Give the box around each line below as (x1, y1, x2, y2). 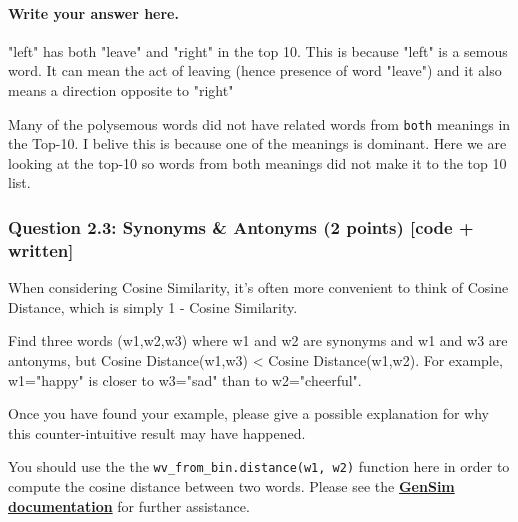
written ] (8, 237, 74, 262)
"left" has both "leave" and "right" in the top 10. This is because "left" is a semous (8, 40, 508, 61)
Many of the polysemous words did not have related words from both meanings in (8, 113, 511, 134)
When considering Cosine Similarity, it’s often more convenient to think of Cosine (8, 277, 509, 298)
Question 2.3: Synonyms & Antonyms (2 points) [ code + (8, 214, 474, 239)
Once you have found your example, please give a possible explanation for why (8, 403, 489, 424)
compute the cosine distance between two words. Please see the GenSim (8, 475, 455, 496)
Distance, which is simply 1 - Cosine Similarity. (8, 296, 298, 317)
